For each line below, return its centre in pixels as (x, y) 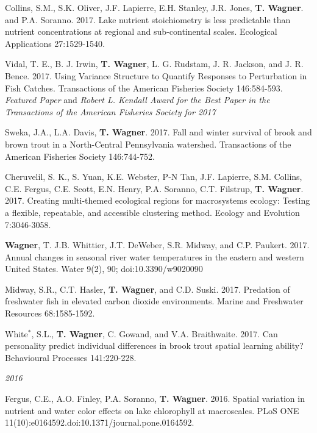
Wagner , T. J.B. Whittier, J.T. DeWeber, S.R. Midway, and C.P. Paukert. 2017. (157, 245)
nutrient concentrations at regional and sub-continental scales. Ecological (141, 31)
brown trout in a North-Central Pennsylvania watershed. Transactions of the (148, 144)
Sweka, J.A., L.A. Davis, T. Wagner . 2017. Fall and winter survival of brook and (158, 132)
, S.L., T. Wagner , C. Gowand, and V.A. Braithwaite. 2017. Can (155, 333)
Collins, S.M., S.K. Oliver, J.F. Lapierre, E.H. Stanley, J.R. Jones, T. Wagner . (154, 7)
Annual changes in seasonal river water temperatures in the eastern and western (155, 256)
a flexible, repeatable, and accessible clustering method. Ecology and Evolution (152, 212)
